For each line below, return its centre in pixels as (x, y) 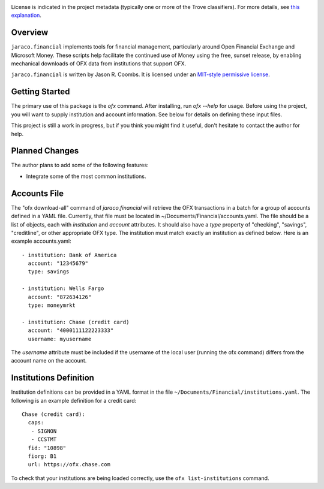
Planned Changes (45, 151)
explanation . (26, 16)
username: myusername (60, 339)
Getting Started (40, 92)
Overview (30, 33)
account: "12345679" (58, 263)
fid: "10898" (47, 448)
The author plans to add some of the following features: (80, 165)
